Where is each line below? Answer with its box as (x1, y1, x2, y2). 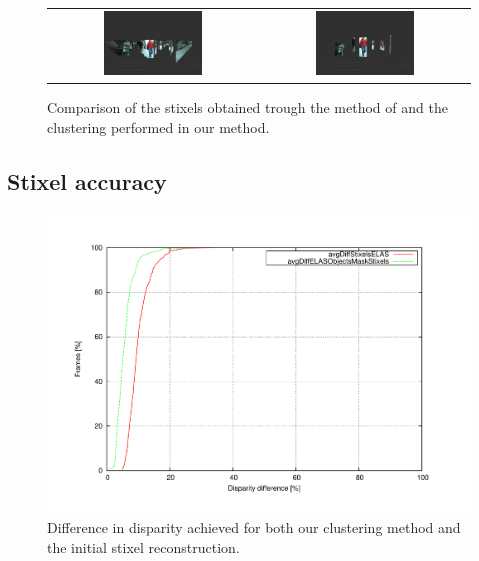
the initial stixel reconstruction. (47, 536, 240, 557)
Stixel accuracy (7, 166, 167, 197)
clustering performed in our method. (47, 117, 270, 138)
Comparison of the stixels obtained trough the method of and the (47, 97, 448, 118)
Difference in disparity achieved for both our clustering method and (47, 517, 461, 538)
